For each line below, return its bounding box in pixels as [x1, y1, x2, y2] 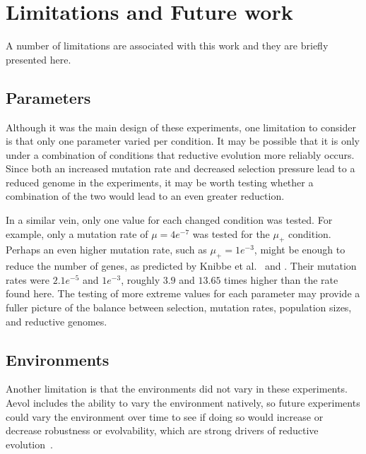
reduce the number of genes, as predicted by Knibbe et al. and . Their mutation [6, 258, 357, 273]
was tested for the [192, 226, 270, 241]
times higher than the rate [224, 272, 338, 287]
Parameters [6, 86, 91, 108]
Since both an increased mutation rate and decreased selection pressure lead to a [6, 161, 355, 176]
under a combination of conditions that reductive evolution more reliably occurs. [6, 147, 355, 162]
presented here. [6, 52, 71, 66]
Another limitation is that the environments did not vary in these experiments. [6, 381, 348, 396]
